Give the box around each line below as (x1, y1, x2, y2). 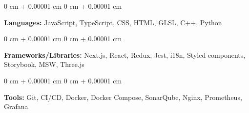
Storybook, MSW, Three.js (4, 59, 84, 69)
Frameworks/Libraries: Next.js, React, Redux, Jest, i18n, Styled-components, (4, 49, 246, 60)
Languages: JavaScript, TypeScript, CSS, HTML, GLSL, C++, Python (4, 17, 222, 27)
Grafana (4, 101, 28, 112)
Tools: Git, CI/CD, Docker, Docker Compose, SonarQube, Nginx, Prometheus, (4, 92, 242, 102)
